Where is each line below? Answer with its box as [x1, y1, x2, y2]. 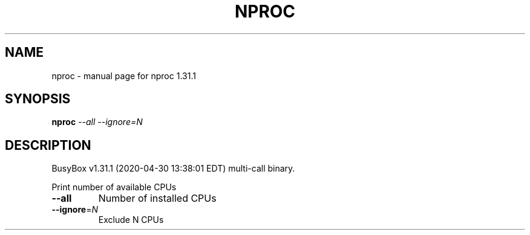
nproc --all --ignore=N [51, 117, 143, 127]
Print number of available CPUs [51, 182, 177, 193]
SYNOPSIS [5, 91, 71, 107]
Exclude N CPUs [98, 214, 164, 225]
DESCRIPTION [5, 137, 91, 153]
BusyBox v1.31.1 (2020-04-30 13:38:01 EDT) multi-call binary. [51, 163, 295, 174]
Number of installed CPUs [98, 192, 217, 205]
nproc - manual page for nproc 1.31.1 [51, 70, 196, 81]
